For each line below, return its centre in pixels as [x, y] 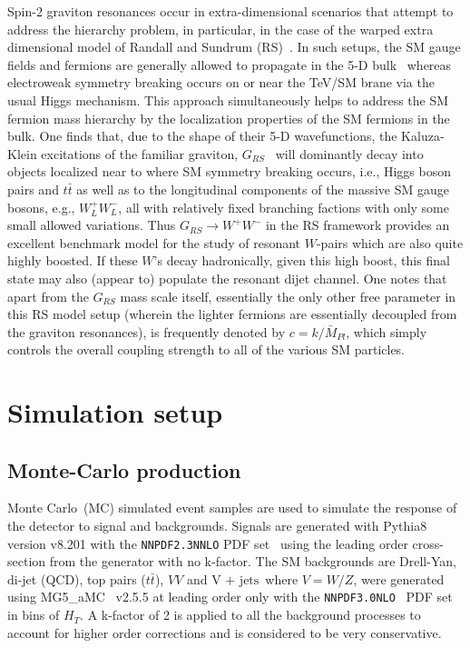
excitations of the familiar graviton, [140, 153]
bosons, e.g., [41, 207]
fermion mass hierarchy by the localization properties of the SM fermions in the [229, 118]
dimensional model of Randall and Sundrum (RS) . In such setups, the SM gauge [234, 47]
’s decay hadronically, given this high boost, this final [302, 260]
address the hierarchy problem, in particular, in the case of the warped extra [220, 29]
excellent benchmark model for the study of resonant [154, 242]
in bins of [34, 615]
